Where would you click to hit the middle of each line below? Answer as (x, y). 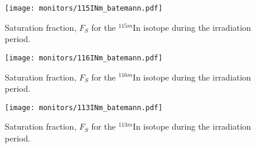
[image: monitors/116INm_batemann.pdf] (84, 58)
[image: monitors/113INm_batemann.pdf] (84, 107)
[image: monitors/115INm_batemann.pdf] (84, 8)
